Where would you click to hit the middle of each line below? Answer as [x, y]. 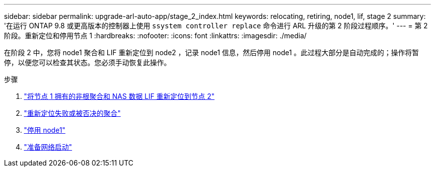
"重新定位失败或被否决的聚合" [72, 113]
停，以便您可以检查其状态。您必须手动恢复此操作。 [87, 62]
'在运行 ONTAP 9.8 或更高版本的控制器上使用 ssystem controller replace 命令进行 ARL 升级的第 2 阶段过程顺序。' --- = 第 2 [216, 26]
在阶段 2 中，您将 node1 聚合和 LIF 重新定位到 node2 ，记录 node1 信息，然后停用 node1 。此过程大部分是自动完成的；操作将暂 [212, 52]
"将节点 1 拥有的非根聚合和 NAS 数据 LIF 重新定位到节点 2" [119, 96]
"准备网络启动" [48, 147]
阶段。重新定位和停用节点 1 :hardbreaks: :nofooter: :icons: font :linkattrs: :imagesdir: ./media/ [155, 36]
